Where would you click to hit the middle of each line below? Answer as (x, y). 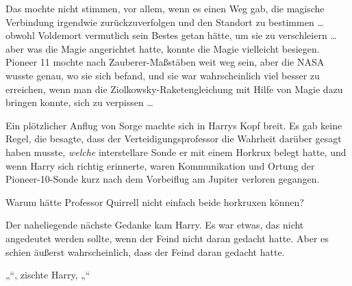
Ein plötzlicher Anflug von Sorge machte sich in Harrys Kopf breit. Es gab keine (174, 125)
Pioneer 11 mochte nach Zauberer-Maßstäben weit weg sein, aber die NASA (165, 62)
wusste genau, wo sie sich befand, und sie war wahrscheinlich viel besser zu (163, 75)
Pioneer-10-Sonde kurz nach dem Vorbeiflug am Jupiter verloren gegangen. (163, 179)
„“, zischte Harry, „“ (48, 275)
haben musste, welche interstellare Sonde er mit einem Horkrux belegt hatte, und (176, 152)
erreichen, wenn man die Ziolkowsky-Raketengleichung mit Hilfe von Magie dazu (174, 89)
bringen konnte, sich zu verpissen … (79, 102)
